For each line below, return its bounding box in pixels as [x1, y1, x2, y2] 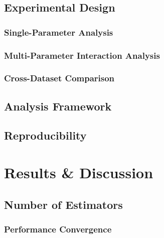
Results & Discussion [4, 162, 153, 183]
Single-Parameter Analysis [4, 26, 113, 38]
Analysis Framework [4, 98, 112, 113]
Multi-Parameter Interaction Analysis [4, 49, 160, 61]
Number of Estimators [4, 196, 123, 212]
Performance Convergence [4, 222, 112, 235]
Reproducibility [4, 128, 87, 143]
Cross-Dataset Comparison [4, 72, 115, 84]
